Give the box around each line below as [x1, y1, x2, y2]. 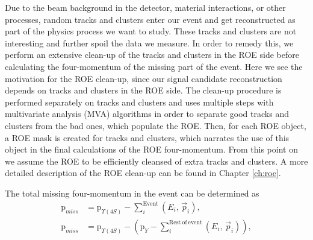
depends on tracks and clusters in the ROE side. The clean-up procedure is [5, 84, 282, 96]
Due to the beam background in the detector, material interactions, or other [5, 1, 286, 13]
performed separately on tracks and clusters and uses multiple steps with [5, 95, 274, 108]
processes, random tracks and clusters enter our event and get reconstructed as [5, 13, 296, 25]
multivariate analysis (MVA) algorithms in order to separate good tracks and [5, 107, 289, 120]
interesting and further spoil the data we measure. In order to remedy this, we [5, 36, 294, 49]
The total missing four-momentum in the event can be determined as [5, 186, 259, 199]
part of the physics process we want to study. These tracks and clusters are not [5, 25, 297, 37]
